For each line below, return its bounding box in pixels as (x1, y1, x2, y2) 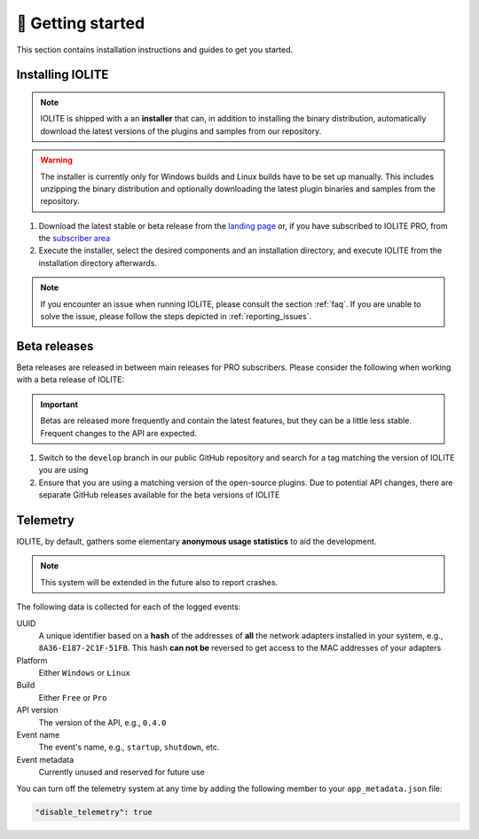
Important (40, 399, 79, 410)
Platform (16, 655, 48, 665)
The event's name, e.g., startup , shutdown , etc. (38, 741, 220, 753)
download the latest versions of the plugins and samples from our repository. (40, 125, 322, 137)
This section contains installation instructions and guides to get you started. (16, 44, 294, 55)
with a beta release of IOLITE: (16, 374, 125, 385)
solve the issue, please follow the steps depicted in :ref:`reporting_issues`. (40, 311, 312, 322)
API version (16, 705, 59, 716)
